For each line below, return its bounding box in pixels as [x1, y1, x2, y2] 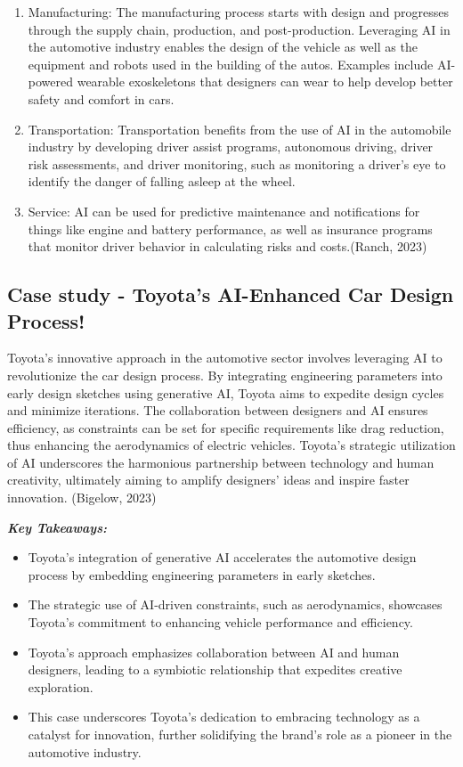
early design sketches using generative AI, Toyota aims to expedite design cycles [7, 383, 444, 402]
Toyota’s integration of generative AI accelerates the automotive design [28, 548, 417, 567]
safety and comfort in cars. [28, 89, 175, 108]
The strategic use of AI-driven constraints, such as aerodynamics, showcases [28, 595, 443, 614]
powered [28, 72, 74, 91]
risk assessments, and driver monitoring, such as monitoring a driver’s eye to [28, 154, 446, 173]
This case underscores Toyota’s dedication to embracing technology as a [28, 707, 420, 726]
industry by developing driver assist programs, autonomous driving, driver [28, 137, 434, 156]
